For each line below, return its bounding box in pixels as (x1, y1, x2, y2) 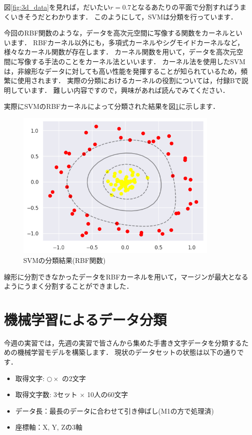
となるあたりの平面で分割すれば (131, 2, 233, 12)
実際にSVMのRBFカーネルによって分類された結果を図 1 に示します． (4, 101, 219, 111)
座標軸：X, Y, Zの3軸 (15, 422, 83, 432)
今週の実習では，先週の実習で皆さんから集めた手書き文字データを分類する (4, 337, 242, 348)
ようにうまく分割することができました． (4, 281, 133, 291)
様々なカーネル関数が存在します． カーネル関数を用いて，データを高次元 (4, 47, 236, 57)
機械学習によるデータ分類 (4, 309, 167, 329)
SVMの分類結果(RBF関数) (23, 255, 106, 265)
